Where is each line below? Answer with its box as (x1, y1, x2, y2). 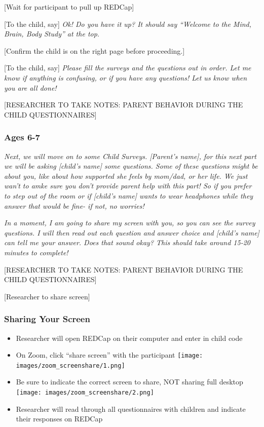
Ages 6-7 (4, 131, 41, 143)
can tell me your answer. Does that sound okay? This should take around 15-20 (4, 237, 250, 248)
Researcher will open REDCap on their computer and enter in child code (16, 332, 243, 343)
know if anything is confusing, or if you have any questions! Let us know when (4, 72, 247, 83)
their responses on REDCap (16, 413, 103, 424)
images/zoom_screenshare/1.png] (16, 362, 125, 369)
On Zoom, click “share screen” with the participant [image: (16, 350, 203, 360)
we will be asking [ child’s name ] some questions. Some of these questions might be (4, 161, 258, 171)
